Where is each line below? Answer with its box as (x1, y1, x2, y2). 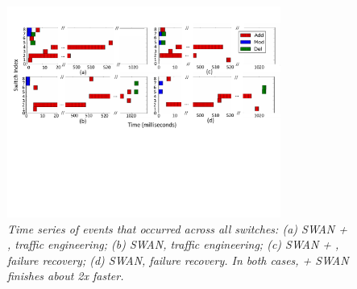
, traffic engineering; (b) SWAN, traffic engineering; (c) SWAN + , (7, 236, 339, 253)
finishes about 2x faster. (7, 267, 124, 284)
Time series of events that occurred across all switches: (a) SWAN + (7, 220, 348, 237)
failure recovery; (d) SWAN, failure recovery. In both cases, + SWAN (7, 251, 349, 268)
